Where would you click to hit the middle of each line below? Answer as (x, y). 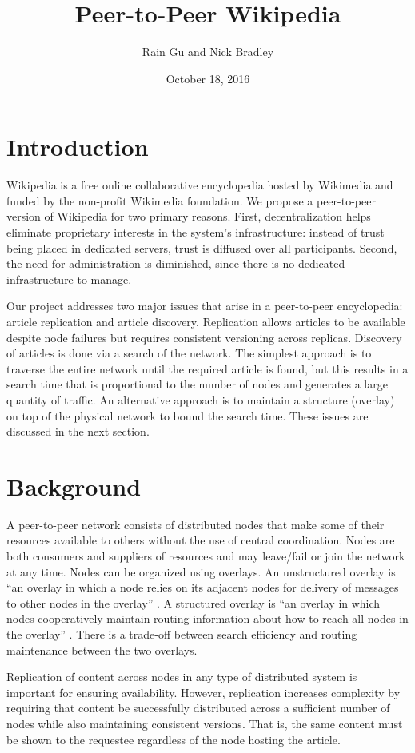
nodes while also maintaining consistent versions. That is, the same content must (205, 723)
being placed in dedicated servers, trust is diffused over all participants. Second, (202, 247)
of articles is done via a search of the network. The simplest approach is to (189, 353)
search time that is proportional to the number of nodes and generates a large (197, 384)
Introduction (78, 147)
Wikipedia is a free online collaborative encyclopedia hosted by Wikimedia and (200, 185)
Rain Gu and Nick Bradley (208, 52)
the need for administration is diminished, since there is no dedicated (176, 263)
